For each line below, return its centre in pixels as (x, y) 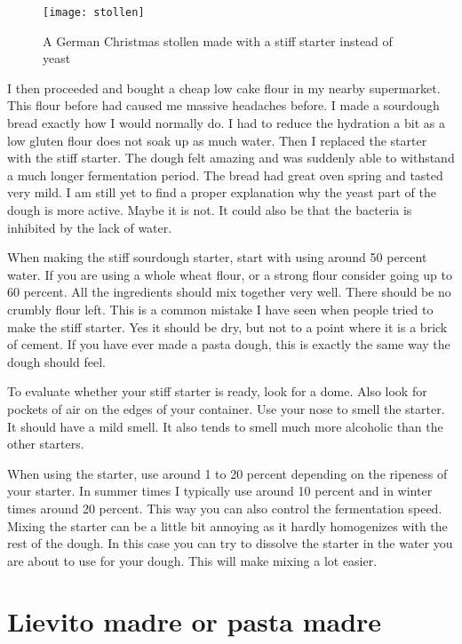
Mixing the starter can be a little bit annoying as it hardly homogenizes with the (227, 525)
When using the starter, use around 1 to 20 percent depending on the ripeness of (227, 473)
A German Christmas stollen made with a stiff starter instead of (218, 40)
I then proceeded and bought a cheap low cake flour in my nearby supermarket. (224, 87)
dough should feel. (56, 361)
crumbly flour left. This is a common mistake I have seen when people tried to (220, 309)
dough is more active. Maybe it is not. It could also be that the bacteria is (210, 210)
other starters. (46, 444)
